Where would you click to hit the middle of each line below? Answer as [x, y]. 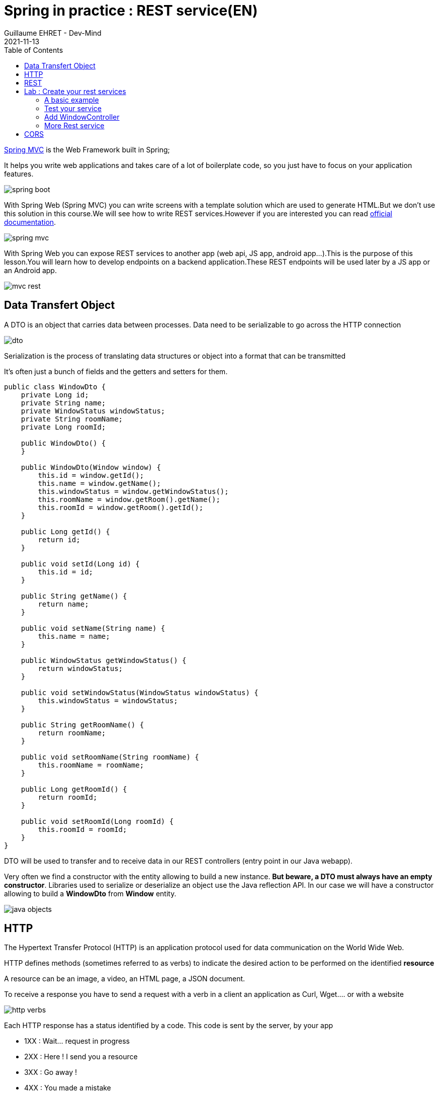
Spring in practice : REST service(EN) [131, 11]
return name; [63, 604]
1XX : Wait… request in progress [77, 1041]
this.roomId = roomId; [82, 829]
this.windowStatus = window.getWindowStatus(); [133, 491]
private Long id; [55, 395]
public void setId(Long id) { [80, 564]
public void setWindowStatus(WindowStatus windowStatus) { [140, 692]
